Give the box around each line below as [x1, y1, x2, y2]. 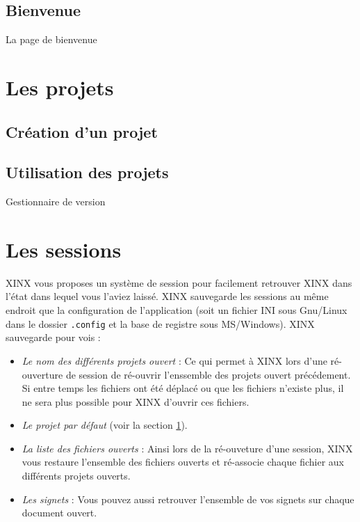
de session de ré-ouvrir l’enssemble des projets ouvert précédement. [65, 367, 351, 381]
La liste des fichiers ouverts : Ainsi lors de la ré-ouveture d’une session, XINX [22, 441, 353, 455]
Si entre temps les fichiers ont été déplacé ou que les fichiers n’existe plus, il [22, 381, 344, 395]
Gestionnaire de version [6, 194, 106, 209]
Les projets [6, 72, 114, 101]
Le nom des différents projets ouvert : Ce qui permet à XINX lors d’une [22, 353, 327, 367]
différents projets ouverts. [22, 468, 131, 483]
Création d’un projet [6, 120, 158, 142]
